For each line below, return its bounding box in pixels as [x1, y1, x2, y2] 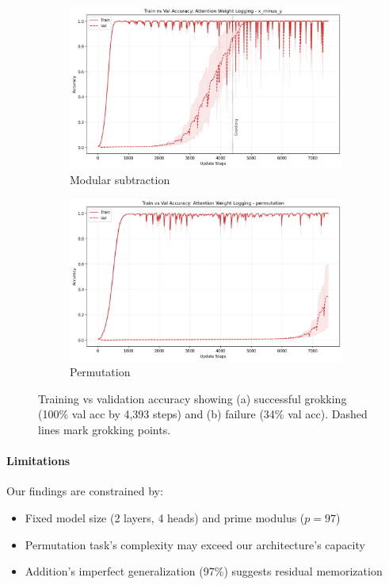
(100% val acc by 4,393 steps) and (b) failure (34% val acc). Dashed [38, 406, 368, 422]
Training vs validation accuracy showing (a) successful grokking [38, 390, 347, 406]
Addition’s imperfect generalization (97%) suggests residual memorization [25, 563, 383, 579]
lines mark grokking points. [38, 421, 171, 438]
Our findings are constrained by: [6, 483, 163, 499]
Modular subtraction [70, 171, 170, 187]
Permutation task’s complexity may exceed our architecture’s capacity [25, 536, 365, 552]
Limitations [6, 452, 71, 469]
